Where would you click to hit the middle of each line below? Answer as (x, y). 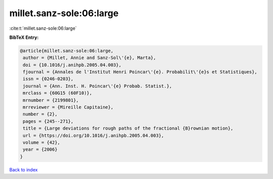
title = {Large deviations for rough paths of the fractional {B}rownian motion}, (128, 128)
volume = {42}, (42, 142)
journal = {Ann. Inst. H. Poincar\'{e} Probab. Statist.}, (98, 86)
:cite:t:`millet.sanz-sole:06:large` (43, 28)
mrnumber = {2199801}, (51, 100)
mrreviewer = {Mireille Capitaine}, (68, 107)
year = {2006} (40, 150)
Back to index (24, 169)
